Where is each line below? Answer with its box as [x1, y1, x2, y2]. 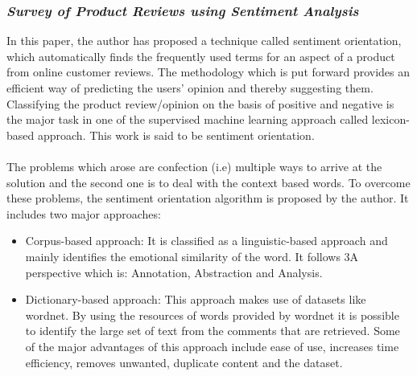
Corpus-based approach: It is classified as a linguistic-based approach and [25, 232, 388, 249]
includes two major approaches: [6, 205, 161, 222]
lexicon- [371, 111, 410, 128]
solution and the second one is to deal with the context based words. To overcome [6, 174, 411, 190]
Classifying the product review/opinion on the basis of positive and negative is [6, 95, 394, 112]
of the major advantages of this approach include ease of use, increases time [25, 337, 399, 354]
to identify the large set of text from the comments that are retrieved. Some [25, 322, 400, 339]
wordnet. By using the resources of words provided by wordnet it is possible [25, 306, 399, 323]
